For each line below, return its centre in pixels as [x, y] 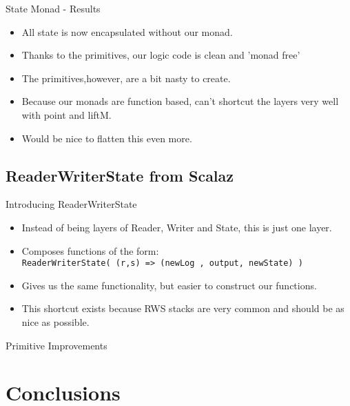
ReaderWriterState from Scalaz [120, 175]
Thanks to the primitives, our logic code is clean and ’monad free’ [161, 55]
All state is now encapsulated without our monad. [127, 31]
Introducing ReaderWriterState [71, 204]
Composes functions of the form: [90, 250]
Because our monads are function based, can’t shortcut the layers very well [180, 101]
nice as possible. [55, 321]
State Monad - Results [53, 8]
